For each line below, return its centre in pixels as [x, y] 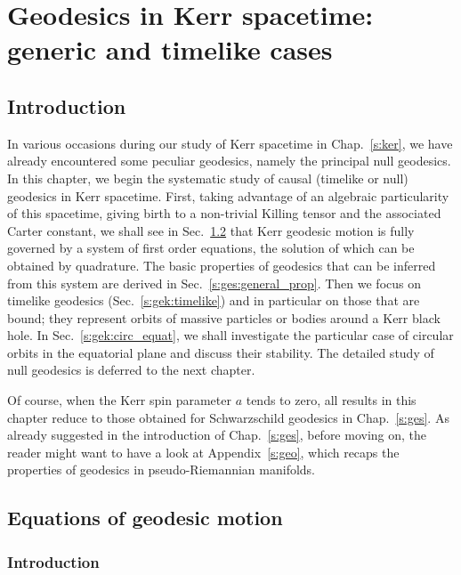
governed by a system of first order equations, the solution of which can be [211, 248]
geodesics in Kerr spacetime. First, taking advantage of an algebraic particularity [228, 195]
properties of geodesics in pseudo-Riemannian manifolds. [162, 470]
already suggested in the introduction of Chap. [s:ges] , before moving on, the [217, 435]
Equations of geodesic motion [145, 518]
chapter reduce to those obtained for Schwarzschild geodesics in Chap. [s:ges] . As [228, 417]
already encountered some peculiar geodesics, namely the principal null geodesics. [229, 161]
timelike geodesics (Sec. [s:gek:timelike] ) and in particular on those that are [214, 300]
